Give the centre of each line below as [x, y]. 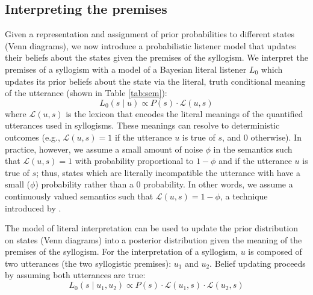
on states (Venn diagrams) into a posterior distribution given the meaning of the [153, 239]
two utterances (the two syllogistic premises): [88, 263]
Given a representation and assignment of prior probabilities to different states [150, 34]
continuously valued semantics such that [79, 196]
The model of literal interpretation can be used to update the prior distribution [151, 228]
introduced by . [33, 208]
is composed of [275, 251]
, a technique [244, 196]
